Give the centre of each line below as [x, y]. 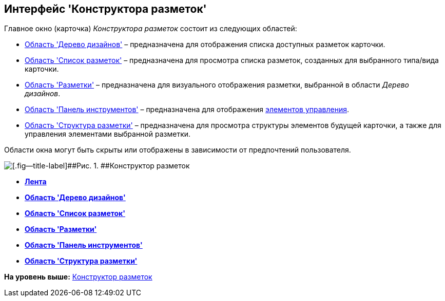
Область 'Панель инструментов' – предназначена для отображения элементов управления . [187, 110]
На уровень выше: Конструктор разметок [78, 277]
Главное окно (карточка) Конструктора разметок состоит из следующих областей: [151, 29]
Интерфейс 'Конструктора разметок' [105, 9]
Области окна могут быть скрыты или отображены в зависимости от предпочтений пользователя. [178, 150]
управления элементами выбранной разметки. [108, 134]
